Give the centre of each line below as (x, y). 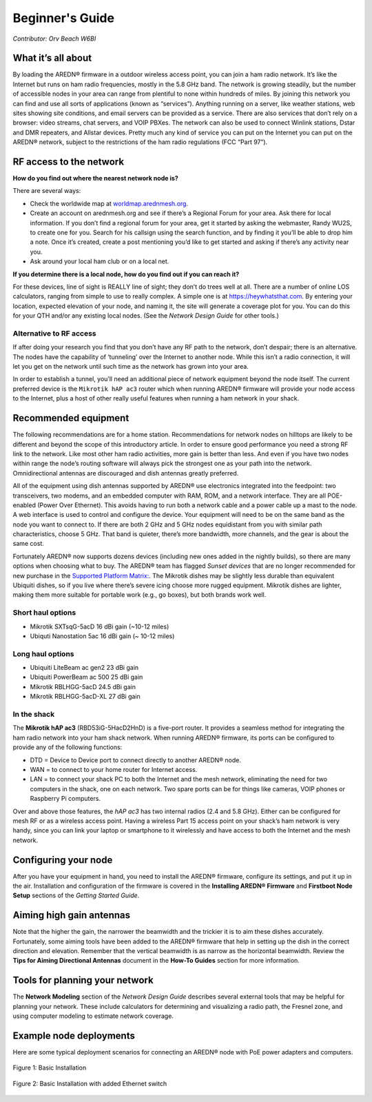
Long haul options (44, 653)
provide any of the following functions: (68, 747)
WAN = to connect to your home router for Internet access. (114, 769)
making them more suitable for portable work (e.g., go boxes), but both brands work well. (139, 595)
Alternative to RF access (54, 333)
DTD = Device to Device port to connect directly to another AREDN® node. (135, 760)
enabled (24, 505)
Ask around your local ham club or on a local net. (100, 261)
